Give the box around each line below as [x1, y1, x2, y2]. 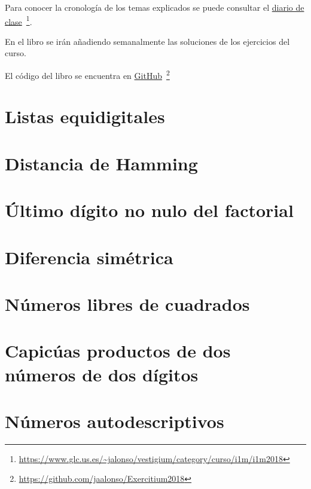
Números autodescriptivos [5, 408, 224, 433]
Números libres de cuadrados [5, 291, 250, 316]
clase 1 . [5, 13, 32, 27]
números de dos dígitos [5, 362, 199, 386]
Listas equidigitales [5, 104, 165, 129]
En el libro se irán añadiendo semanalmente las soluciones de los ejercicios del [5, 35, 290, 47]
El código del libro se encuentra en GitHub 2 [5, 68, 170, 81]
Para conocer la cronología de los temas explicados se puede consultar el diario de [5, 1, 304, 13]
